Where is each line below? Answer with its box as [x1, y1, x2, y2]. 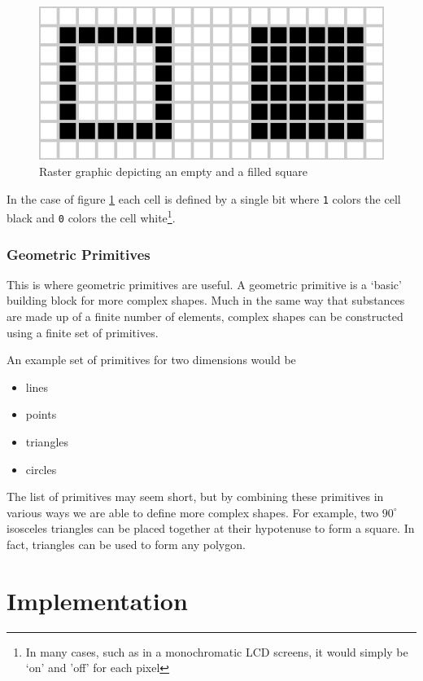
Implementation [7, 583, 188, 617]
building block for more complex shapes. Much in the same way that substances [7, 292, 405, 309]
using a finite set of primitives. [7, 323, 159, 340]
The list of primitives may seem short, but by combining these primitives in [7, 488, 384, 505]
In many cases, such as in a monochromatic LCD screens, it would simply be [25, 643, 408, 660]
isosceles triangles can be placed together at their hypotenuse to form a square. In [7, 520, 415, 537]
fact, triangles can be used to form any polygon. [7, 535, 246, 552]
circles [25, 460, 57, 477]
